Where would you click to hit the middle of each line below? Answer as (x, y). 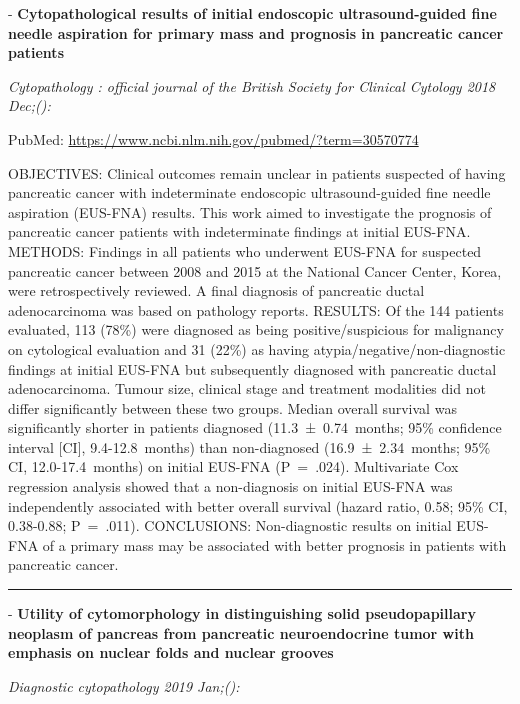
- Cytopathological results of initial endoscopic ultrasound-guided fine (252, 13)
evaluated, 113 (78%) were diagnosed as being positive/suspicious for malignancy (256, 329)
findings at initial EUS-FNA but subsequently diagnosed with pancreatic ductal (252, 368)
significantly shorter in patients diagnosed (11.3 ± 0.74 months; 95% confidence (255, 427)
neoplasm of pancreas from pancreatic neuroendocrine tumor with (241, 632)
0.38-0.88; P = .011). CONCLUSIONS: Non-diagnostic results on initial (230, 525)
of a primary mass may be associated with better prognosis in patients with (274, 544)
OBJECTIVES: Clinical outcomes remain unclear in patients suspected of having (257, 172)
